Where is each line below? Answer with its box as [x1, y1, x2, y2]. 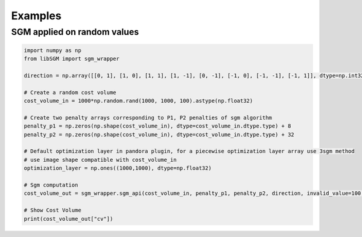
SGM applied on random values [11, 26, 139, 37]
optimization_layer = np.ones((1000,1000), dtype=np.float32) [24, 165, 212, 171]
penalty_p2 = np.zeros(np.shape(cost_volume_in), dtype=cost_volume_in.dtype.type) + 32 [24, 131, 295, 138]
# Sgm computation [24, 182, 78, 189]
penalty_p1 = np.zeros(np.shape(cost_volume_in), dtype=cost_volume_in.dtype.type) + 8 [24, 123, 291, 129]
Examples [11, 9, 62, 22]
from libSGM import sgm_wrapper [24, 55, 120, 63]
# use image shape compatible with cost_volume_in [24, 156, 177, 163]
